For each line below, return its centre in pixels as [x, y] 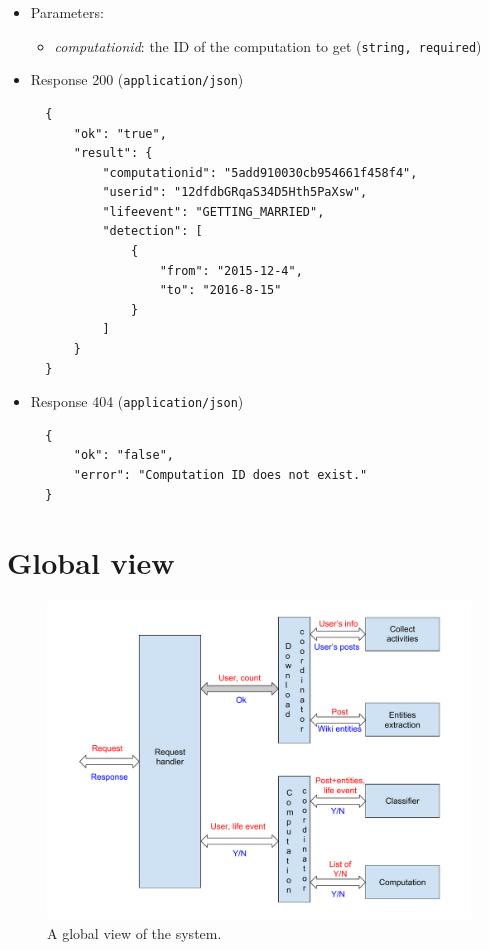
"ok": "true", [120, 133]
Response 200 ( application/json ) [137, 79]
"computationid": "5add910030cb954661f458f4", [260, 172]
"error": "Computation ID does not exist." [220, 475]
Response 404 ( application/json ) [137, 401]
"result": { [113, 153]
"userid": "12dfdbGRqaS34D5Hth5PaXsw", [235, 192]
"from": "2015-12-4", [231, 270]
